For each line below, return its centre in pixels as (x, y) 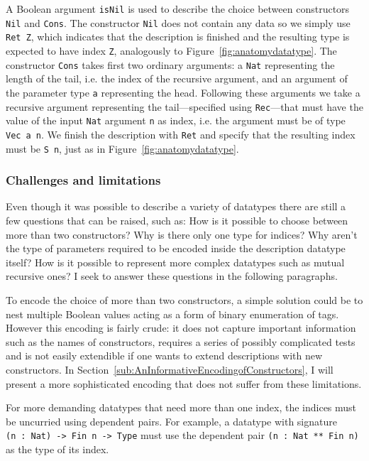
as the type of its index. (57, 449)
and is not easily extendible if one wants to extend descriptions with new (164, 356)
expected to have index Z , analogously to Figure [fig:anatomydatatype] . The (171, 50)
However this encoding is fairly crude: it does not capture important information (181, 328)
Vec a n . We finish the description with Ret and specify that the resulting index (181, 134)
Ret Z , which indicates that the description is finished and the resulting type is (178, 37)
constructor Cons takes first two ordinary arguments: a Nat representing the (170, 64)
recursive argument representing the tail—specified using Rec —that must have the (184, 106)
